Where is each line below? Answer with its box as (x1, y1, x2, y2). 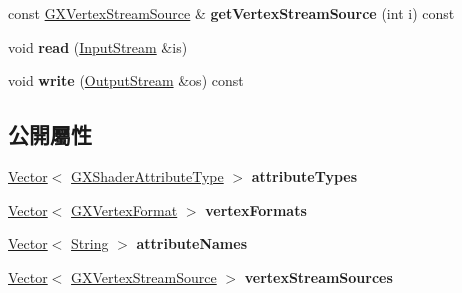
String (71, 233, 109, 254)
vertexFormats (205, 199, 307, 220)
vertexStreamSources (244, 266, 393, 287)
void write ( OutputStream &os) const (8, 70, 244, 91)
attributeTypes (251, 165, 358, 186)
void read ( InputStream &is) (8, 36, 188, 57)
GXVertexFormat (71, 199, 178, 220)
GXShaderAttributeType (71, 165, 224, 186)
